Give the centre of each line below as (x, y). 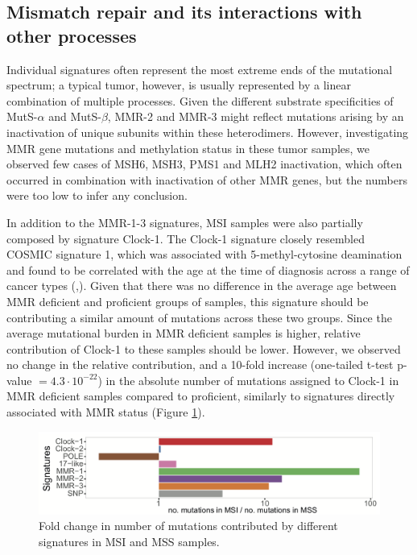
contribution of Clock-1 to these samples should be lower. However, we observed (204, 348)
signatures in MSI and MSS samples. (129, 541)
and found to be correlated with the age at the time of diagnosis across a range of (208, 269)
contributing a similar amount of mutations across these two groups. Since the (199, 317)
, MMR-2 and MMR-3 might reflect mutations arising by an (256, 116)
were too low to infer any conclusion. (97, 195)
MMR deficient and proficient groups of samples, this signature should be (188, 301)
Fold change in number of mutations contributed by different (188, 526)
